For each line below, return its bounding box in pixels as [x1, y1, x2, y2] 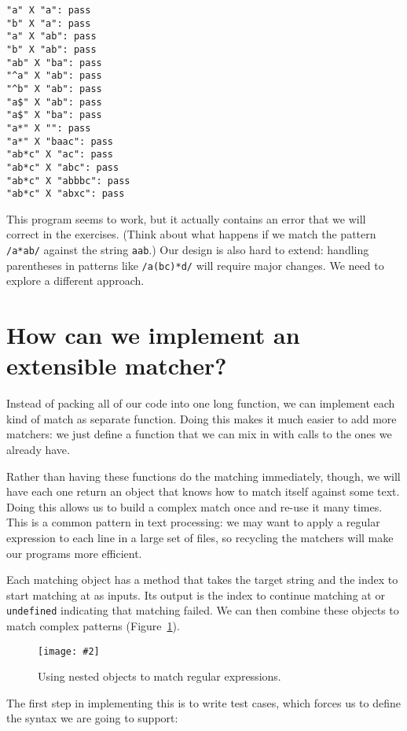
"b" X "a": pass [6, 17, 91, 29]
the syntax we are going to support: [6, 710, 178, 726]
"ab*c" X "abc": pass [6, 161, 119, 173]
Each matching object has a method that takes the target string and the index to [6, 571, 398, 588]
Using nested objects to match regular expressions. [38, 668, 281, 685]
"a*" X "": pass [6, 122, 91, 134]
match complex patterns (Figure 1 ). [6, 618, 180, 634]
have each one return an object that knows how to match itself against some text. [6, 483, 400, 500]
